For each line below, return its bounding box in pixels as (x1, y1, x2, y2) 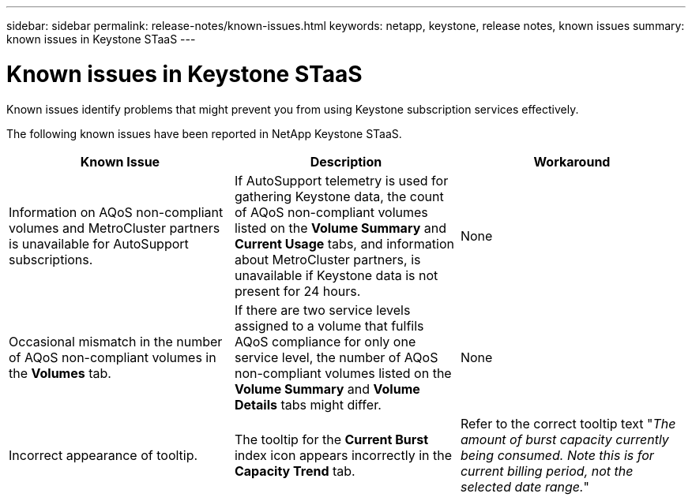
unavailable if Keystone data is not (234, 267, 438, 283)
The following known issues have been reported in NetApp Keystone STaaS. (6, 126, 402, 140)
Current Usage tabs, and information (234, 235, 454, 252)
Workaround (533, 153, 611, 170)
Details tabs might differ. (234, 396, 382, 413)
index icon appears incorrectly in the (234, 447, 452, 463)
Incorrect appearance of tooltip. (9, 447, 198, 463)
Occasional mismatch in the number (9, 333, 223, 350)
